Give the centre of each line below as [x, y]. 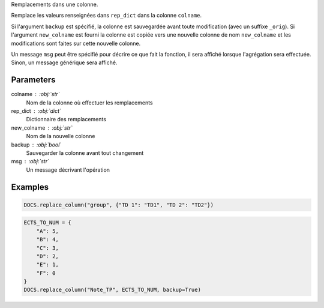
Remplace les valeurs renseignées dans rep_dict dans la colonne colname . [106, 16]
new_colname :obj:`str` [42, 128]
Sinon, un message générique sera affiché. [64, 62]
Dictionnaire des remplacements [66, 119]
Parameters [33, 80]
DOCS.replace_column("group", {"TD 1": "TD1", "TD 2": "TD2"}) [119, 205]
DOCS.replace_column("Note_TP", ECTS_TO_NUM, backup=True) [112, 290]
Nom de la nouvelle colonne [61, 136]
